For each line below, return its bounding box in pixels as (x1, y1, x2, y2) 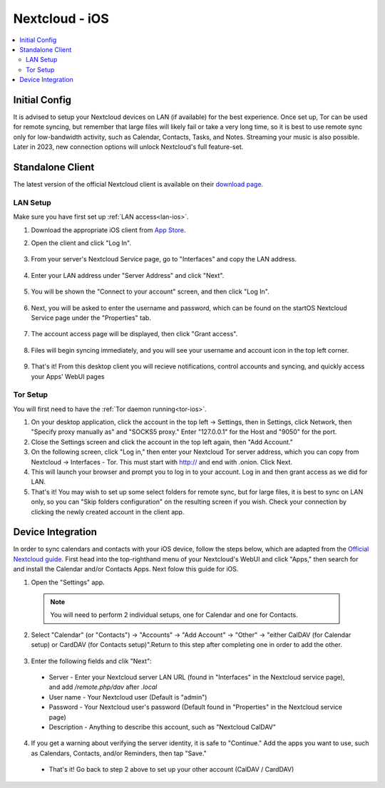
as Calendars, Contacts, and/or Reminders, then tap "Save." (31, 749, 207, 757)
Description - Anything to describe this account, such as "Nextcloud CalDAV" (48, 722, 277, 731)
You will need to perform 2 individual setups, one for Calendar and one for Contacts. (50, 611, 299, 619)
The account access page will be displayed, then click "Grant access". (31, 330, 238, 338)
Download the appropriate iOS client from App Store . (31, 225, 186, 234)
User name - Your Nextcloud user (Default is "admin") (48, 693, 207, 701)
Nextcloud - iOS (13, 11, 110, 26)
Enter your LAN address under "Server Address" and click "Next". (31, 271, 225, 279)
